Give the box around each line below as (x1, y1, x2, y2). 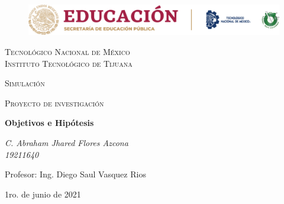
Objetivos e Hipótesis (5, 116, 94, 129)
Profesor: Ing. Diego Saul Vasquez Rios (5, 168, 146, 180)
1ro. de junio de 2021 (5, 187, 81, 200)
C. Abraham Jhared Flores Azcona (5, 136, 128, 148)
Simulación (5, 77, 45, 89)
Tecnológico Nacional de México (5, 45, 130, 57)
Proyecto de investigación (5, 96, 104, 109)
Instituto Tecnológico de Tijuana (5, 57, 133, 69)
